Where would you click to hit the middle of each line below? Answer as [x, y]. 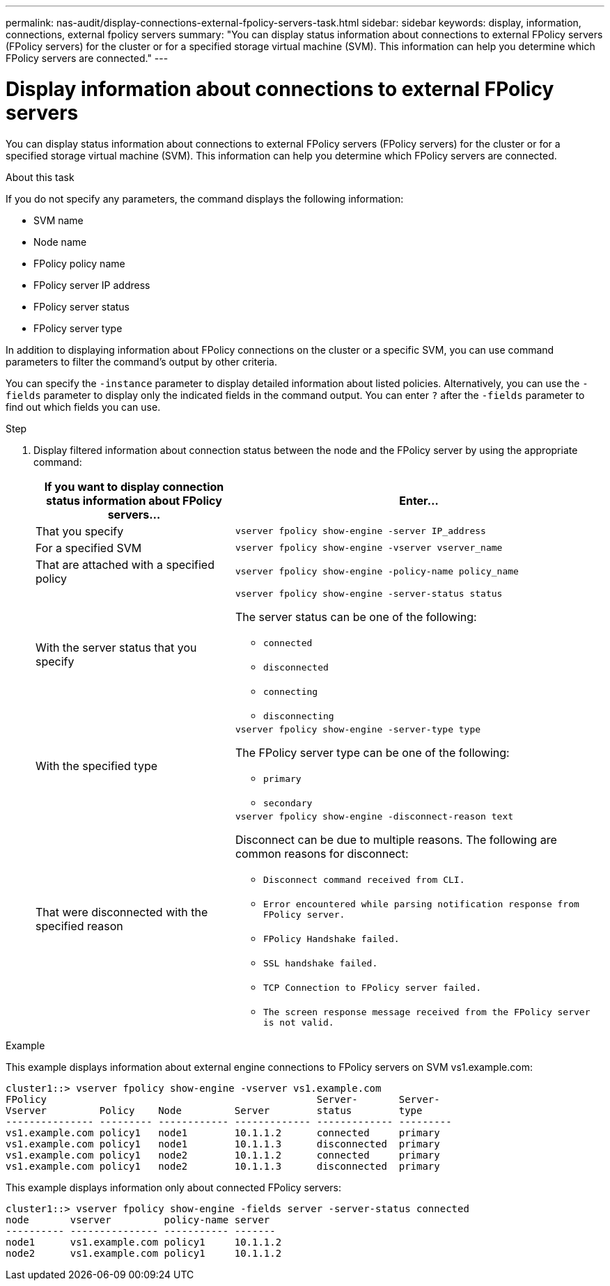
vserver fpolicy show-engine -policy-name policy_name [377, 571]
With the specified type [97, 766]
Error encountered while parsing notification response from [421, 904]
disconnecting [298, 716]
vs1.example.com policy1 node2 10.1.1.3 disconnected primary [223, 1166]
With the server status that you [116, 648]
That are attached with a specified [125, 564]
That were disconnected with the [122, 912]
